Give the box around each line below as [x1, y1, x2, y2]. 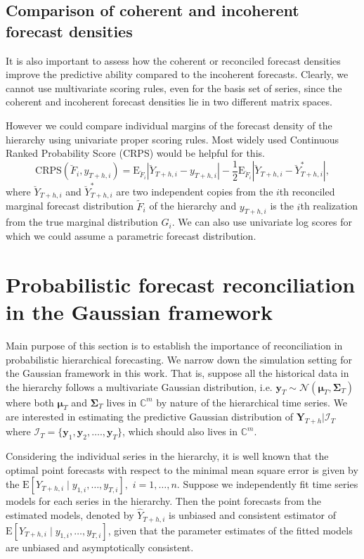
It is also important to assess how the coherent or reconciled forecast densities [6, 53, 341, 68]
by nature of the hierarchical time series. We [156, 394, 348, 409]
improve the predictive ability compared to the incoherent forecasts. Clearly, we [6, 67, 349, 82]
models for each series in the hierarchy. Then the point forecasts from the [6, 494, 321, 508]
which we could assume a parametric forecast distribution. [6, 229, 256, 243]
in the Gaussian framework [6, 297, 273, 326]
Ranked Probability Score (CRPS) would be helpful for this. [6, 146, 265, 160]
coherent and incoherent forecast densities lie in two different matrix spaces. [6, 94, 332, 109]
